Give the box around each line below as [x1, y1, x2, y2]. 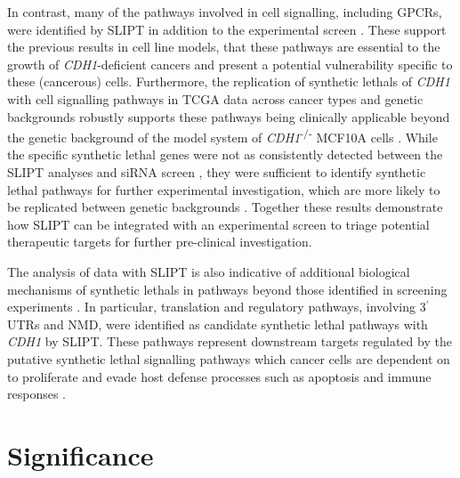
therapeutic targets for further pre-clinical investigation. [7, 232, 312, 251]
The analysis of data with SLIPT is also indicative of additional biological [7, 262, 410, 280]
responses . [7, 385, 66, 403]
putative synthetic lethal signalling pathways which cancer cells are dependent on [7, 349, 450, 368]
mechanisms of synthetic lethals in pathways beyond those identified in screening [7, 280, 448, 298]
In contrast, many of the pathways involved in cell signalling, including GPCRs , [7, 3, 442, 20]
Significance [7, 436, 154, 473]
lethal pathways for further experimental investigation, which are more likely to [7, 180, 440, 198]
